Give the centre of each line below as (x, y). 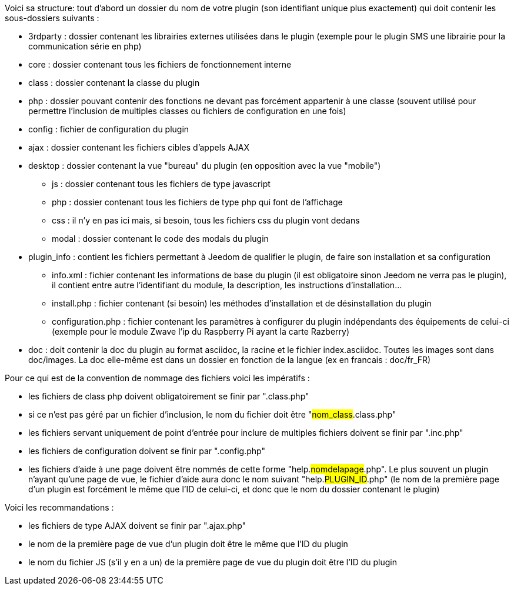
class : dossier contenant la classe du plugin (114, 83)
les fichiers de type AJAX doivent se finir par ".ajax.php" (137, 526)
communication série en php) (85, 46)
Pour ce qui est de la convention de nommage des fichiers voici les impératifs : (157, 378)
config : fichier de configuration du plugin (109, 129)
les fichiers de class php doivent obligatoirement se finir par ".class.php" (169, 396)
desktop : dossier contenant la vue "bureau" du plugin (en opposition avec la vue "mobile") (205, 166)
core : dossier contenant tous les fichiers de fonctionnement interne (160, 64)
